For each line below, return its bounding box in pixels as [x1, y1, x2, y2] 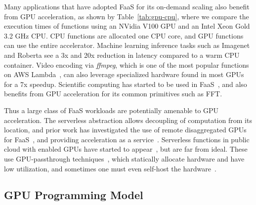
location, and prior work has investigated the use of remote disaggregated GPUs [4, 124, 247, 135]
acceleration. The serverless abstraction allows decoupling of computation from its [4, 115, 252, 125]
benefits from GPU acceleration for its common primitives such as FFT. [4, 88, 222, 99]
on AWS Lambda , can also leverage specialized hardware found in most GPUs [4, 69, 244, 80]
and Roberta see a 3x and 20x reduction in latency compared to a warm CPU [4, 49, 240, 60]
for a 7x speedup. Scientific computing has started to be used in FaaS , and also [4, 79, 247, 89]
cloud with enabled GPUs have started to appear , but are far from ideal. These [4, 144, 248, 154]
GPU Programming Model [4, 187, 143, 203]
